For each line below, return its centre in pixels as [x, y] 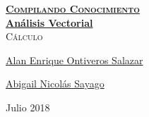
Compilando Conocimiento [73, 8]
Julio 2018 [28, 107]
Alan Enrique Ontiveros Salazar [74, 60]
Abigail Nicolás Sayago [55, 84]
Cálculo [24, 36]
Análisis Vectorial [49, 22]
